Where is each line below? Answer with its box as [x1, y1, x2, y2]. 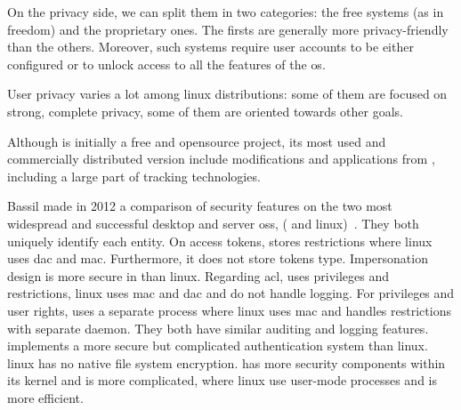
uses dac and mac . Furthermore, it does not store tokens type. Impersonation [7, 249, 428, 268]
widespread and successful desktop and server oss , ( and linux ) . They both [7, 213, 419, 232]
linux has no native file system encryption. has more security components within [7, 353, 446, 372]
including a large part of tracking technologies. [7, 166, 261, 185]
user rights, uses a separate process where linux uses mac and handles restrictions [7, 301, 451, 319]
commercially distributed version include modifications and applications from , [7, 149, 435, 168]
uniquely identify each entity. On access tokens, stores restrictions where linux [7, 231, 433, 250]
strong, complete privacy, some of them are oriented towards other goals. [7, 101, 404, 120]
